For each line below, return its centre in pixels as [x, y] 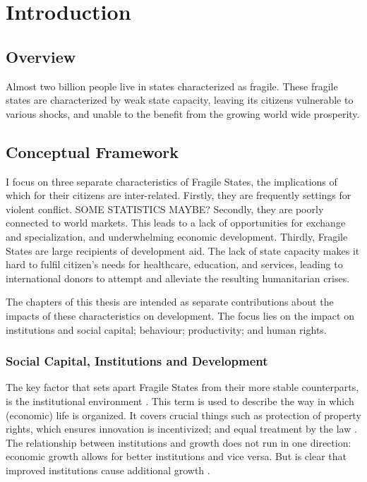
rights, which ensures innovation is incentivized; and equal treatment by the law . [181, 429]
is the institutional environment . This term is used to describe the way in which [180, 400]
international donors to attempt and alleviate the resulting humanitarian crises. [178, 278]
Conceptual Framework [92, 151]
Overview [41, 56]
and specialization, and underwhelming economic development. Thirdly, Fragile [177, 236]
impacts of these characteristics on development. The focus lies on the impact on [180, 315]
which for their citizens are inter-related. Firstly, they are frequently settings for [179, 195]
